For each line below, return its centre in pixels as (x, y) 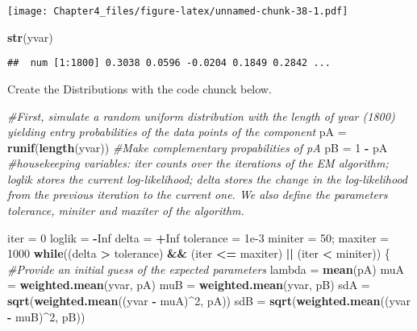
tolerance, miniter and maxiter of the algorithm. (126, 211)
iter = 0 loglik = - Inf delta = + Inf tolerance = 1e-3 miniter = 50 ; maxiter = (198, 237)
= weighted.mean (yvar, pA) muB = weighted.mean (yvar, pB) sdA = (189, 285)
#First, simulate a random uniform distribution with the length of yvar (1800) (201, 116)
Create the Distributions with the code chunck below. (140, 88)
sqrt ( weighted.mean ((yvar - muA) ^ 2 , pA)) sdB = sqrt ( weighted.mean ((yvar (209, 301)
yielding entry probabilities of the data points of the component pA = (177, 132)
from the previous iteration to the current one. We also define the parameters (198, 194)
